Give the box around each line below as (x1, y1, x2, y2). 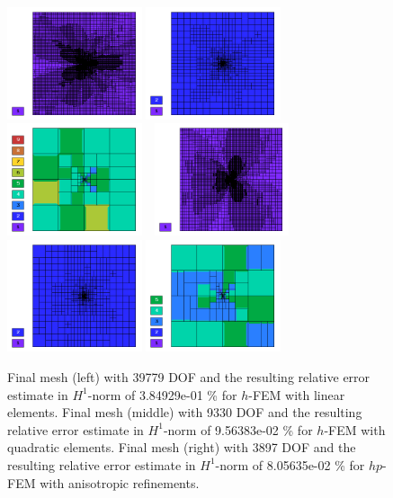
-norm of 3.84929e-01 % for (87, 385, 237, 404)
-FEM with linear (248, 385, 345, 404)
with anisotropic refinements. (40, 473, 200, 492)
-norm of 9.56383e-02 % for (163, 420, 313, 439)
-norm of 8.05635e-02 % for (215, 455, 365, 474)
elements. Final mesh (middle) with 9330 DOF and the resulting (7, 403, 362, 422)
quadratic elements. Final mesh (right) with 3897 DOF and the (7, 438, 356, 457)
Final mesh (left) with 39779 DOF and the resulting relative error (7, 367, 371, 386)
